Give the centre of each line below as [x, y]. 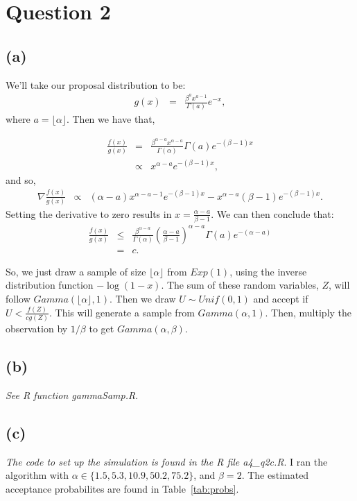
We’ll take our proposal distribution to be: [96, 84]
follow [18, 299]
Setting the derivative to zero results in [89, 213]
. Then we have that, [111, 119]
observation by [37, 329]
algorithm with [37, 475]
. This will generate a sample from [122, 312]
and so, [21, 179]
